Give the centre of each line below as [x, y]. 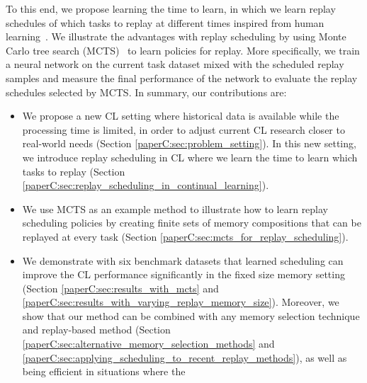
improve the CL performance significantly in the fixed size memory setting [183, 274]
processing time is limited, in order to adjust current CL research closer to [183, 129]
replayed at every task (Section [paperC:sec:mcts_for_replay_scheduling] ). [185, 236]
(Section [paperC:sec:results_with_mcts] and [120, 288]
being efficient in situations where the [104, 371]
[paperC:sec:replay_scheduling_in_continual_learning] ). [146, 185]
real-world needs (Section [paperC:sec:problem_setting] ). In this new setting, [189, 143]
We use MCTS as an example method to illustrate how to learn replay [175, 208]
